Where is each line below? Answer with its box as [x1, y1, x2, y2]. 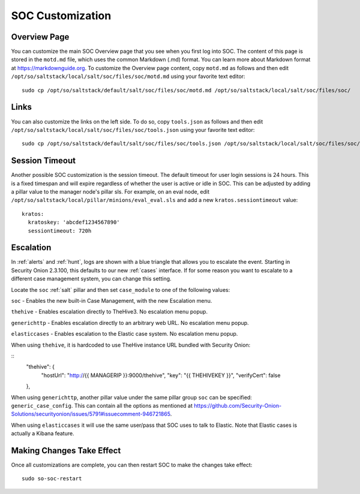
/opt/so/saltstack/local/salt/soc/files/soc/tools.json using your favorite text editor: [11, 126, 255, 133]
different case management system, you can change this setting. [11, 275, 172, 282]
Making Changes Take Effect [11, 445, 121, 456]
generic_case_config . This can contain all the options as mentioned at [11, 402, 193, 409]
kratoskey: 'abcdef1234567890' [28, 219, 120, 226]
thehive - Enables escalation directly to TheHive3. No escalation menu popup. [11, 308, 208, 315]
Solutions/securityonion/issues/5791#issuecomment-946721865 [11, 411, 170, 418]
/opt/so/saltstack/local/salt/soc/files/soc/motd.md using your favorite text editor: [11, 73, 245, 80]
